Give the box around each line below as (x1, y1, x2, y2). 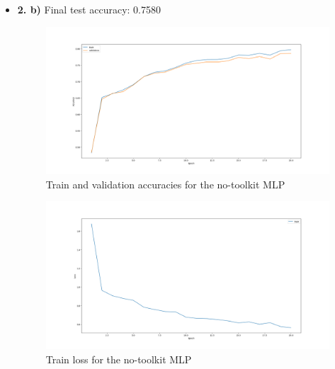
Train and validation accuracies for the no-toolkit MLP (45, 176, 285, 191)
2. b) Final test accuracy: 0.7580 (17, 2, 161, 16)
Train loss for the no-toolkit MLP (45, 351, 192, 366)
